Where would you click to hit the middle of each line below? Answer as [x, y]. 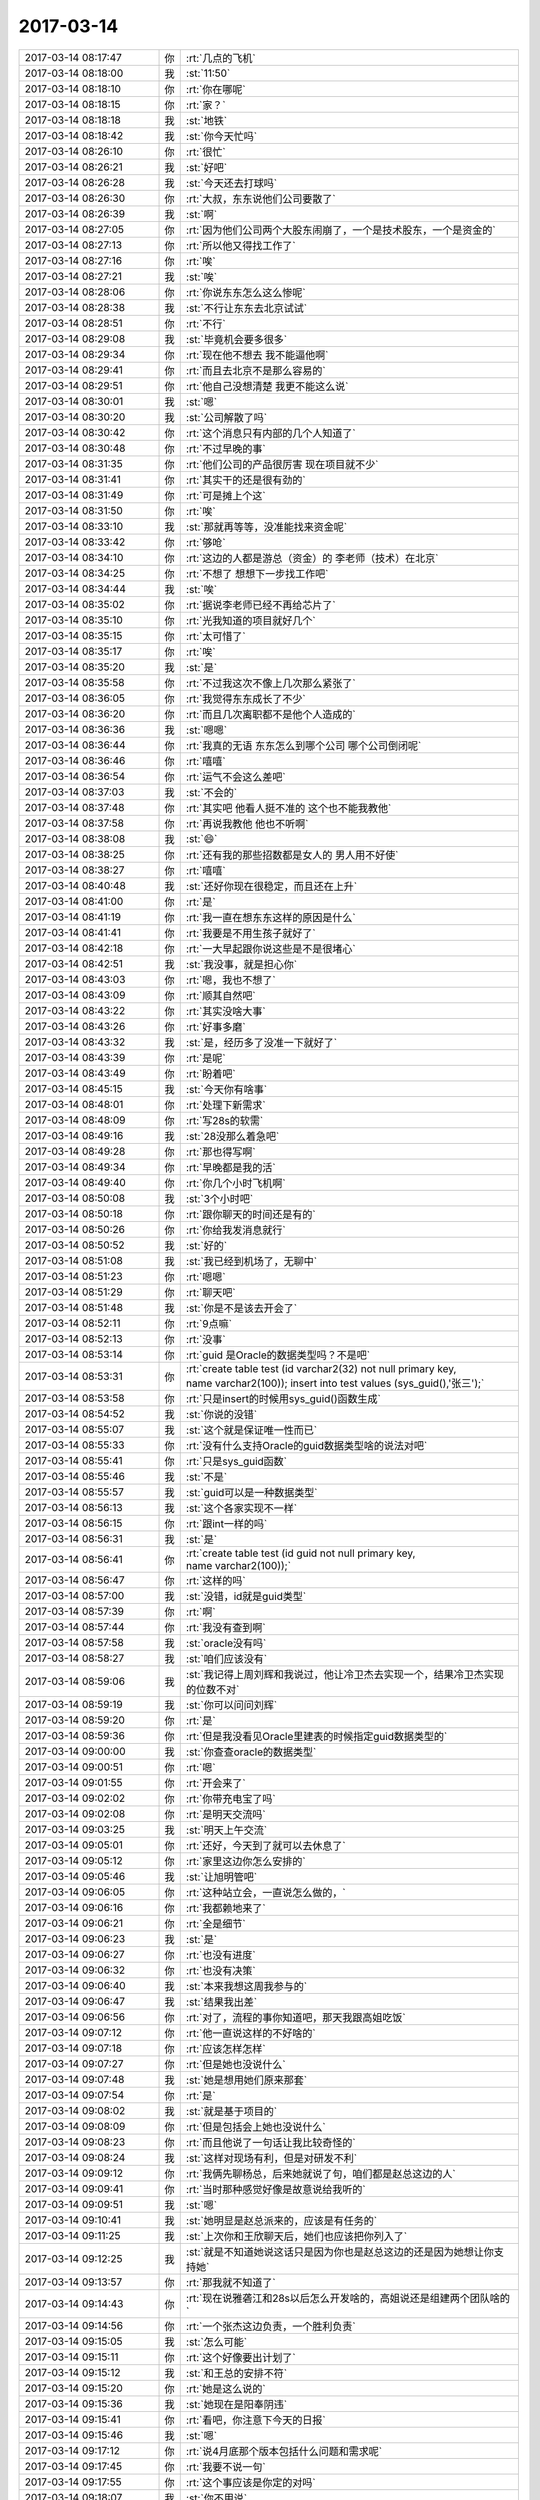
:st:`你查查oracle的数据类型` [251, 1752]
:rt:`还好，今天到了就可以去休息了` [265, 1845]
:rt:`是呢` [205, 1058]
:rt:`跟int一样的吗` [226, 1523]
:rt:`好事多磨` [215, 1027]
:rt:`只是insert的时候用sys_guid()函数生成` [283, 1398]
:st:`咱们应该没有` [226, 1658]
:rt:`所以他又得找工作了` [240, 245]
